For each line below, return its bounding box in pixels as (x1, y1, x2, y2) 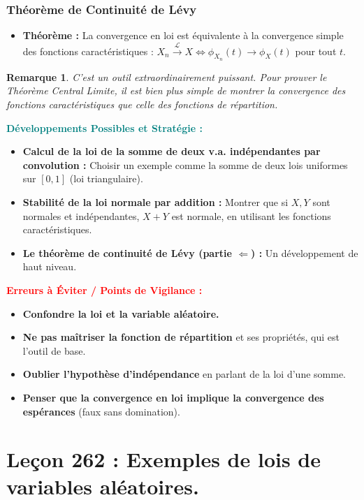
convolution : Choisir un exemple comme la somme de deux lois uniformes (22, 157, 348, 172)
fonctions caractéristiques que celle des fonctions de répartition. (6, 97, 278, 111)
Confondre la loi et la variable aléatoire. (22, 306, 219, 321)
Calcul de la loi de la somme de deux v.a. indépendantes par (22, 144, 321, 159)
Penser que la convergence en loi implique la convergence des (22, 390, 324, 404)
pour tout (295, 43, 337, 58)
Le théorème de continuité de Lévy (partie (22, 245, 232, 260)
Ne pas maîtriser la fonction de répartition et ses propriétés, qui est (22, 330, 340, 344)
